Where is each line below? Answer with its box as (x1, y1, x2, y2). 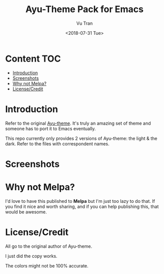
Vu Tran (76, 20, 93, 26)
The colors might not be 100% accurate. (5, 262, 89, 268)
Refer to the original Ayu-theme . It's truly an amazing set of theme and (5, 120, 151, 126)
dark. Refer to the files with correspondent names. (5, 140, 110, 147)
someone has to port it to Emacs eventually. (5, 125, 96, 132)
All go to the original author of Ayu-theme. (5, 243, 92, 249)
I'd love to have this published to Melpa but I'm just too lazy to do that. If (5, 198, 155, 204)
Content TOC (5, 53, 61, 64)
